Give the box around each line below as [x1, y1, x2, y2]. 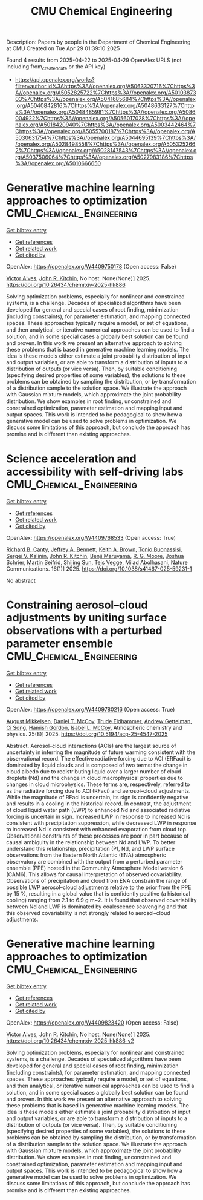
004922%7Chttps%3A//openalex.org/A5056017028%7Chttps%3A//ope [14, 114, 195, 122]
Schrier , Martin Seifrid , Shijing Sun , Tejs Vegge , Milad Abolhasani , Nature [6, 559, 188, 566]
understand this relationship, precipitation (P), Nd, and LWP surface [6, 845, 175, 852]
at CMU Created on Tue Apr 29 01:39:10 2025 [6, 45, 120, 52]
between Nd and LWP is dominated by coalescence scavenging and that [6, 903, 187, 910]
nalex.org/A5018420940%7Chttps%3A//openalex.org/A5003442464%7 [14, 121, 196, 128]
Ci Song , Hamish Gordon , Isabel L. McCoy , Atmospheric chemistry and [6, 724, 182, 731]
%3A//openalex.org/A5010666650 [14, 159, 101, 167]
